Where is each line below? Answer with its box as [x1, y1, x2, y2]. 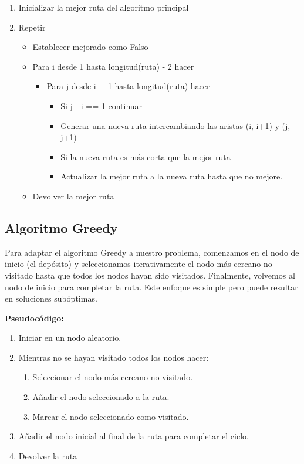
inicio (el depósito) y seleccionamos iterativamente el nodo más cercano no [5, 258, 272, 270]
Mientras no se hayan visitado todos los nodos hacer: [18, 351, 209, 363]
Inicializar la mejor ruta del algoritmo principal [18, 1, 189, 13]
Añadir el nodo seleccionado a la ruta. [32, 391, 170, 403]
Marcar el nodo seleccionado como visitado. [32, 410, 189, 422]
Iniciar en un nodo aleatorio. [18, 331, 121, 344]
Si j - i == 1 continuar [60, 99, 143, 111]
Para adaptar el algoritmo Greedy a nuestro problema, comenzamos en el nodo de [5, 246, 299, 258]
